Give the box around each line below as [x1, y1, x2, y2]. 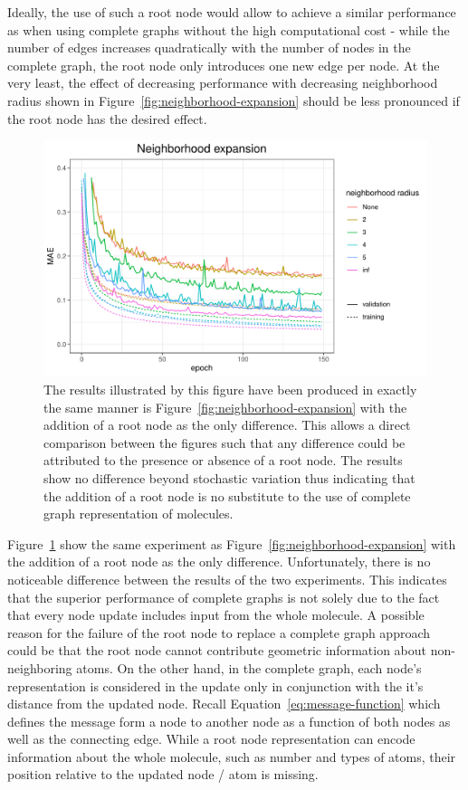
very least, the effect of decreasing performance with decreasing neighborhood [7, 73, 438, 92]
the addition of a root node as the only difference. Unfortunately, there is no [7, 552, 431, 571]
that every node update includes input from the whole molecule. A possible [7, 605, 425, 624]
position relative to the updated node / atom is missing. [7, 765, 319, 784]
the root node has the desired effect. [7, 109, 207, 128]
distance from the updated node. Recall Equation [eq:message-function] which [7, 694, 441, 713]
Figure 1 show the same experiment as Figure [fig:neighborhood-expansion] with [7, 534, 456, 553]
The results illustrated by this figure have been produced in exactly [43, 380, 417, 399]
